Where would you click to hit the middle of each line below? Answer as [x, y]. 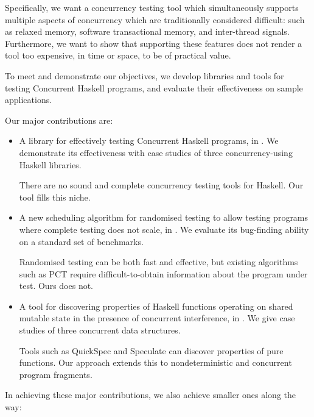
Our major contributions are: [59, 120]
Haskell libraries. [50, 164]
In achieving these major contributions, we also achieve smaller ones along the [151, 395]
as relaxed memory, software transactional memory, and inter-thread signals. [147, 31]
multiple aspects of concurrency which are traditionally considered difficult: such [155, 19]
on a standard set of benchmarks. [81, 241]
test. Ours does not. [56, 286]
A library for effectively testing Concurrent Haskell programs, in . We [149, 141]
